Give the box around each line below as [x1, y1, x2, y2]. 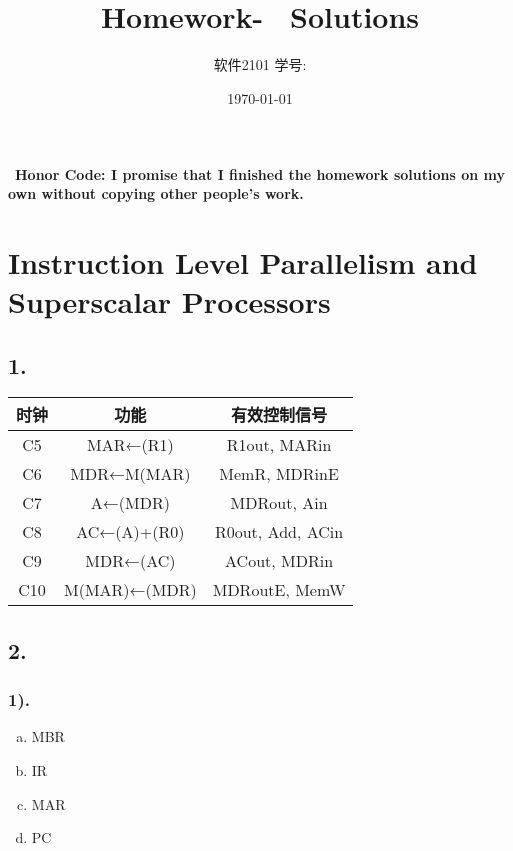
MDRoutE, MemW [212, 578, 346, 602]
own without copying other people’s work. [8, 183, 304, 204]
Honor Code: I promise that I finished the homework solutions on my [15, 163, 505, 184]
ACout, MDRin [225, 549, 334, 573]
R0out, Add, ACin [214, 520, 344, 544]
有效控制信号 [231, 403, 328, 427]
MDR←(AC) [85, 549, 176, 573]
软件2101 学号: [213, 54, 307, 75]
